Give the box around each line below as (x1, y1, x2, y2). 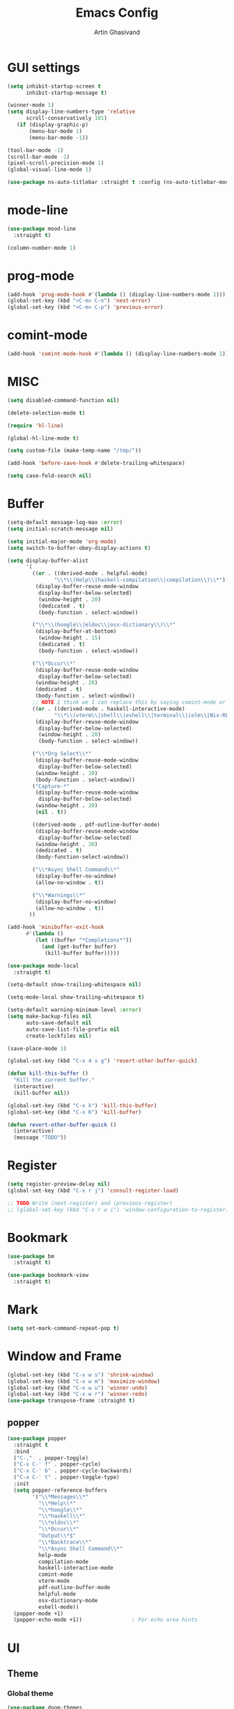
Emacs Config (75, 5, 159, 21)
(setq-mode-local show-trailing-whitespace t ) (7, 994, 145, 1001)
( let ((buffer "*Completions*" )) (35, 937, 132, 944)
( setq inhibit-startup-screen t (7, 82, 101, 90)
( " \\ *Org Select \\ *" (32, 751, 92, 758)
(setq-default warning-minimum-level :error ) (7, 1006, 141, 1013)
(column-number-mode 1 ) (7, 244, 77, 252)
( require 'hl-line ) (7, 422, 64, 429)
